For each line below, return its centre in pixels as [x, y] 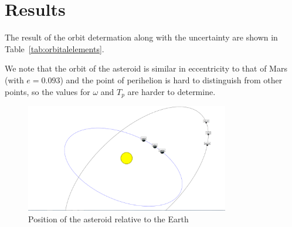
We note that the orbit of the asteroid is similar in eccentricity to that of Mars [146, 68]
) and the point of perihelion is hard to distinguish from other [171, 79]
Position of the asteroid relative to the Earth [108, 219]
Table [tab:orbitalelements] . [55, 48]
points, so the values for [47, 91]
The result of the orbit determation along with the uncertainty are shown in [141, 37]
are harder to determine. [172, 91]
